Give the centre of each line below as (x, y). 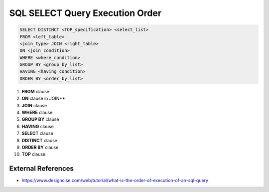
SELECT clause (37, 133)
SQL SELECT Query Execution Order (85, 13)
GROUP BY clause (40, 119)
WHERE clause (37, 113)
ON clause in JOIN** (44, 98)
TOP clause (34, 154)
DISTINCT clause (39, 140)
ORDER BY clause (40, 147)
